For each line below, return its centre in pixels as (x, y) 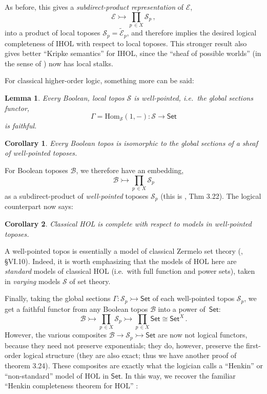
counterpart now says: (39, 206)
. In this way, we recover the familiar (178, 375)
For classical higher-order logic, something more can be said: (99, 80)
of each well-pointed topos (193, 298)
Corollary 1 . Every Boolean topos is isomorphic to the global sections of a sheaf (131, 143)
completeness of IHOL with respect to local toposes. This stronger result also (126, 43)
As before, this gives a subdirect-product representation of (94, 7)
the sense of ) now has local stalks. (59, 63)
